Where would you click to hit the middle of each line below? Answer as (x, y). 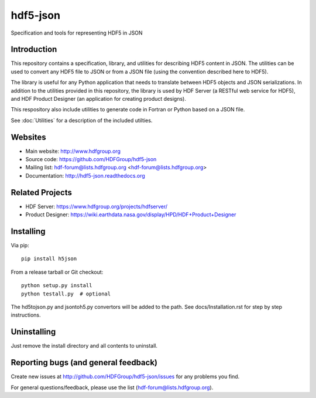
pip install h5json (49, 259)
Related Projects (42, 193)
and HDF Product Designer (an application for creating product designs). (99, 99)
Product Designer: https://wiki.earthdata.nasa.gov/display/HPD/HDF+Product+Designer (131, 215)
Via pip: (20, 246)
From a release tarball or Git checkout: (57, 272)
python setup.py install (57, 285)
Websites (28, 137)
